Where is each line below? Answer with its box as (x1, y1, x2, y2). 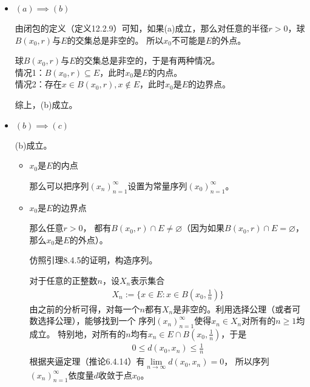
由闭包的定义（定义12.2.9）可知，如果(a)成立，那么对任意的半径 (15, 22, 269, 34)
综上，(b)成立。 (15, 98, 78, 110)
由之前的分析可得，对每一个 (29, 302, 140, 315)
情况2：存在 (15, 78, 62, 90)
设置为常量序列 (127, 179, 187, 192)
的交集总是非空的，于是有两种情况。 (75, 54, 220, 67)
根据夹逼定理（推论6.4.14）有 (29, 355, 145, 368)
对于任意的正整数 (29, 274, 98, 286)
